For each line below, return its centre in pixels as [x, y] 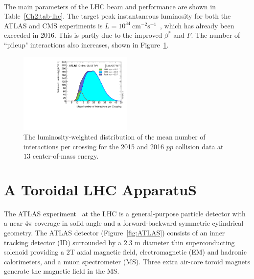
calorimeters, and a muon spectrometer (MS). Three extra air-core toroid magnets [127, 261]
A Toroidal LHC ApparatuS [100, 189]
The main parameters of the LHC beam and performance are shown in [110, 6]
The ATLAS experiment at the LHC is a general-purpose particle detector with [125, 213]
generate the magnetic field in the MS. [62, 271]
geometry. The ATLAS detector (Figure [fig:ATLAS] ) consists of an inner [115, 232]
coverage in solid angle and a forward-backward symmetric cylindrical [139, 223]
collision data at [199, 146]
